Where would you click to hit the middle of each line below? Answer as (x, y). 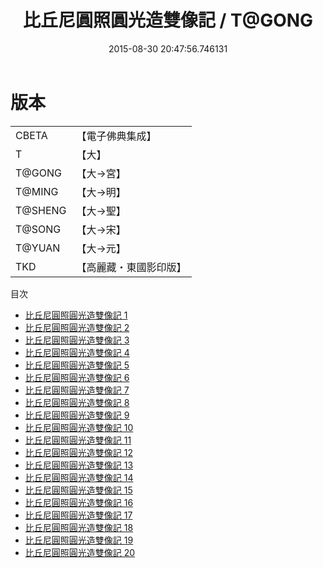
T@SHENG (41, 210)
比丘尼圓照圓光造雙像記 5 (77, 365)
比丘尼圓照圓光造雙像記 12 (78, 452)
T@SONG (38, 229)
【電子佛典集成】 (116, 136)
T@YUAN (38, 248)
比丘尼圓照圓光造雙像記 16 (79, 502)
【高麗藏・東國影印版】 (131, 267)
